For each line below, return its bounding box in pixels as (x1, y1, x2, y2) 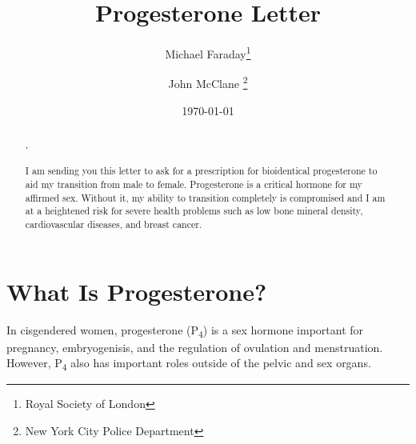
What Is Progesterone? (6, 274, 267, 307)
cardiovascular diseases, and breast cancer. (25, 217, 202, 230)
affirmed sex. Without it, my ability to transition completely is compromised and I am (25, 190, 386, 204)
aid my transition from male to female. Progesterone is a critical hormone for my (25, 177, 362, 190)
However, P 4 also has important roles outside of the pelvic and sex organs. (6, 354, 371, 374)
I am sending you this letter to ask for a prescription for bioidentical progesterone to (25, 164, 378, 178)
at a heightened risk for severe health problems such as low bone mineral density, (25, 204, 363, 218)
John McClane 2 (168, 73, 248, 92)
